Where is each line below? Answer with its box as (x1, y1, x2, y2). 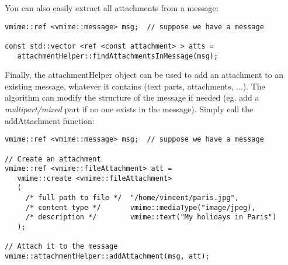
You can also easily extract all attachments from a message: (5, 2, 218, 13)
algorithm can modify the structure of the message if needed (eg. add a (5, 91, 259, 104)
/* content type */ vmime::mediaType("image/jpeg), (25, 203, 256, 212)
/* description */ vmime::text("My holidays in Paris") (25, 213, 277, 222)
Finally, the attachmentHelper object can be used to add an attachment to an (5, 68, 284, 81)
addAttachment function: (5, 114, 95, 126)
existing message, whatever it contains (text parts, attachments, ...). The (5, 80, 265, 92)
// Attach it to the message (5, 242, 118, 251)
